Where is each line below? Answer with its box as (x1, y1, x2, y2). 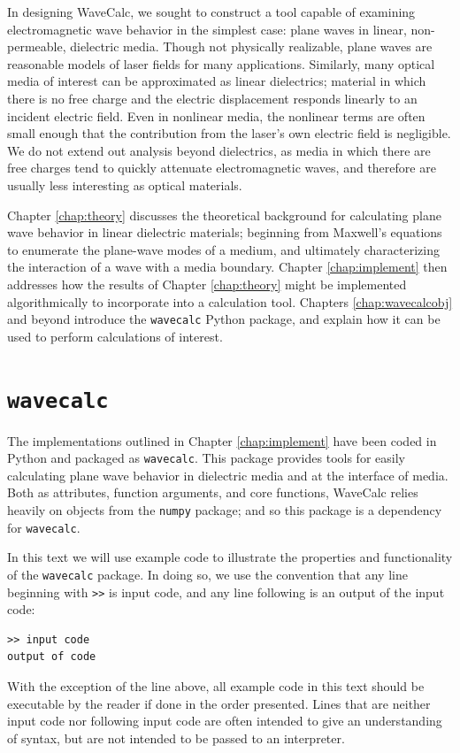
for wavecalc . (7, 518, 80, 536)
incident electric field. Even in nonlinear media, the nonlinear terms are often (7, 106, 425, 125)
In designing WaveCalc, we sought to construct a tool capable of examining (7, 3, 416, 20)
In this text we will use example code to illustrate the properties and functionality (7, 548, 453, 566)
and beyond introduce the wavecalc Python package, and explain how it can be (7, 310, 441, 328)
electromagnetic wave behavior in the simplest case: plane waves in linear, (7, 19, 407, 38)
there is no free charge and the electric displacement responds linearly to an (7, 88, 418, 107)
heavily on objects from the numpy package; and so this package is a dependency (7, 501, 442, 519)
